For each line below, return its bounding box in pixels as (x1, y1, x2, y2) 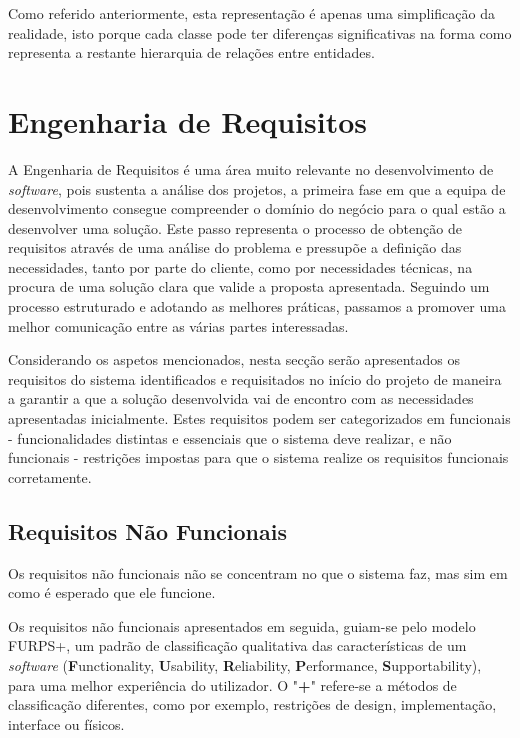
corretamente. (8, 466, 92, 487)
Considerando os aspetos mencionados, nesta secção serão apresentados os (8, 349, 461, 370)
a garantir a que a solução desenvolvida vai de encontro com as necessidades (8, 388, 474, 409)
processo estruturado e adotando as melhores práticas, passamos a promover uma (8, 296, 506, 317)
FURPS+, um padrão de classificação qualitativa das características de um (8, 635, 467, 656)
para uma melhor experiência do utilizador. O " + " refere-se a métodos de (8, 674, 457, 695)
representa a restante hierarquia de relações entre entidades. (8, 42, 375, 63)
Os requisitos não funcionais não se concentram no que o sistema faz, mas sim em (8, 562, 508, 583)
